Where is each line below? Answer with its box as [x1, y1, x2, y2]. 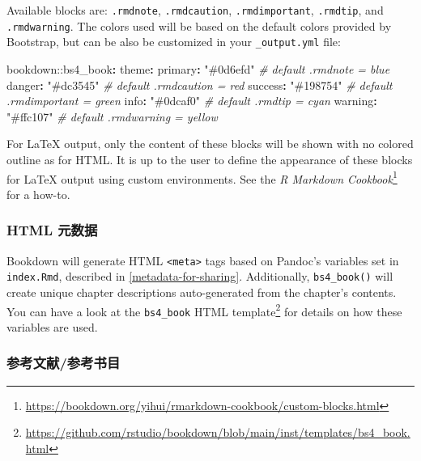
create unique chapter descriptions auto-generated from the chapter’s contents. [6, 283, 397, 300]
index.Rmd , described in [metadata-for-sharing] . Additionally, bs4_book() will [6, 268, 393, 285]
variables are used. [6, 318, 98, 335]
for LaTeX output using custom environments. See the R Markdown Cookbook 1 [6, 167, 398, 187]
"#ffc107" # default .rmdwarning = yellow [6, 108, 218, 125]
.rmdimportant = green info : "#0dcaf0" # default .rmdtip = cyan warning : [6, 92, 377, 109]
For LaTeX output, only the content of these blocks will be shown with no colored [6, 135, 414, 152]
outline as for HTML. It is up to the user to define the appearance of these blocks [6, 150, 413, 167]
